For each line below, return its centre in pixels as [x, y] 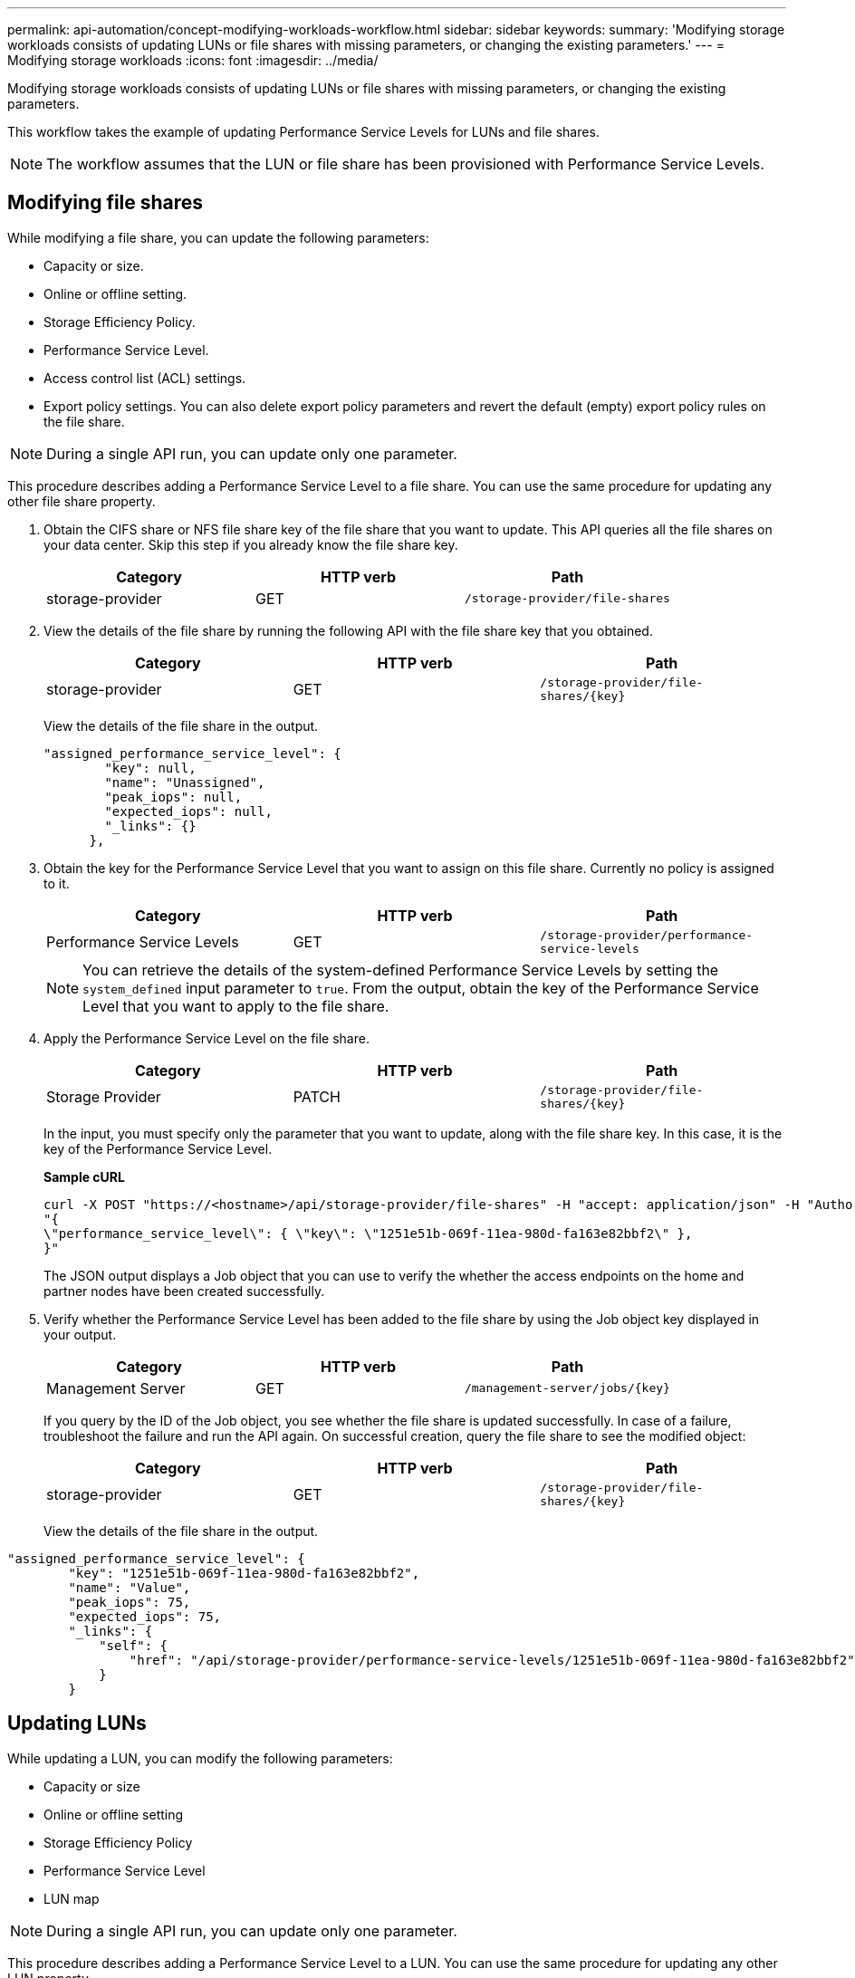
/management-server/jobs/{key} [567, 1388]
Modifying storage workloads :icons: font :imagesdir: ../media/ [193, 60]
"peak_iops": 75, [130, 1602]
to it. [57, 883]
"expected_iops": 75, [145, 1616]
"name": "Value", [130, 1587]
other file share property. [82, 501]
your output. [80, 1334]
